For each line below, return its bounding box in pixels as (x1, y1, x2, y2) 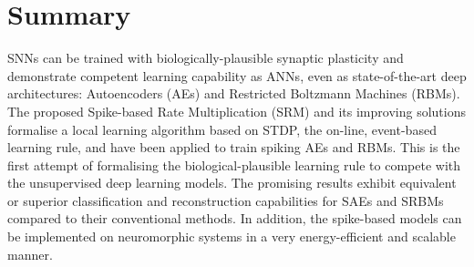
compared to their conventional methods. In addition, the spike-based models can (7, 209, 462, 228)
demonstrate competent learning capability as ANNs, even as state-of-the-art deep (7, 66, 467, 85)
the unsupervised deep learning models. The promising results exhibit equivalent (7, 173, 457, 192)
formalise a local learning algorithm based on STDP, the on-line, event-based (7, 119, 437, 139)
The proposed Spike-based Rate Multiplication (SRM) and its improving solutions (7, 101, 466, 120)
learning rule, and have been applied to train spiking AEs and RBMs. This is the (7, 138, 460, 157)
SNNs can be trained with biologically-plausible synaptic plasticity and (7, 48, 404, 67)
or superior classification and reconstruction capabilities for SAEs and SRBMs (7, 190, 444, 210)
